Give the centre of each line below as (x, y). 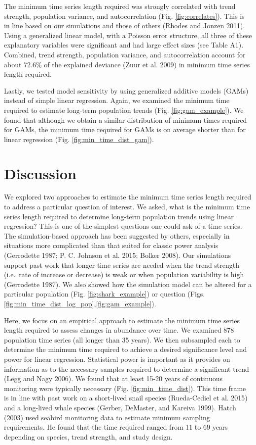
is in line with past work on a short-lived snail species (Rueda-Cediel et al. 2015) (126, 398)
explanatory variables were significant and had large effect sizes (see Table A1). (124, 45)
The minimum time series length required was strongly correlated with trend (120, 6)
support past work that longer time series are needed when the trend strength (122, 265)
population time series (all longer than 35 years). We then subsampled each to (122, 339)
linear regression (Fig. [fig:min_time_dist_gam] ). (79, 139)
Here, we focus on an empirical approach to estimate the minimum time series (122, 320)
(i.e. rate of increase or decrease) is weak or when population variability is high (124, 274)
